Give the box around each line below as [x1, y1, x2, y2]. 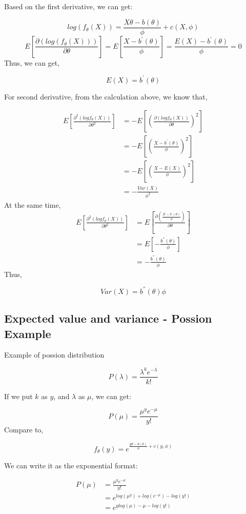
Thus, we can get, [4, 57, 60, 68]
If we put [4, 390, 33, 401]
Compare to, [4, 424, 44, 435]
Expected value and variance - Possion [4, 310, 212, 326]
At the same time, [4, 199, 61, 210]
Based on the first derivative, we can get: [4, 1, 133, 11]
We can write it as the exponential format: [4, 460, 138, 470]
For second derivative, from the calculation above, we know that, [4, 91, 208, 102]
